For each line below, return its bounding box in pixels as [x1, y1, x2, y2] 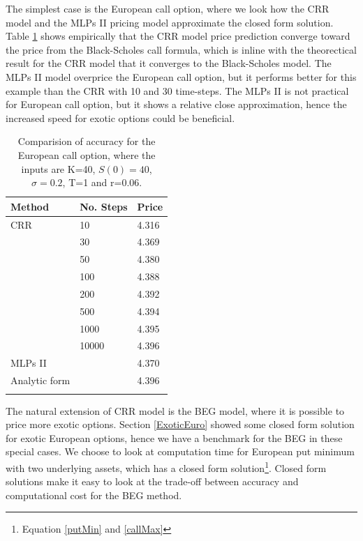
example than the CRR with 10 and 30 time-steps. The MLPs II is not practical [6, 83, 349, 98]
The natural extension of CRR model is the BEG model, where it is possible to [6, 403, 345, 418]
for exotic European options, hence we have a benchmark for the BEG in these [6, 430, 343, 445]
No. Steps [80, 199, 128, 213]
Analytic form [10, 373, 71, 388]
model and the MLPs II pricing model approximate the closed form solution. [6, 15, 334, 29]
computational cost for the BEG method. [6, 487, 182, 502]
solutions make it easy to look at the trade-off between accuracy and [6, 474, 299, 489]
